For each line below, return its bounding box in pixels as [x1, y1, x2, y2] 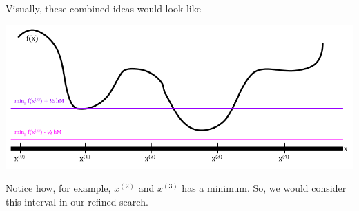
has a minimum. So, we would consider [182, 181, 347, 195]
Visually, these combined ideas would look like [6, 1, 201, 15]
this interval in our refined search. [6, 195, 148, 209]
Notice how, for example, [6, 181, 111, 195]
